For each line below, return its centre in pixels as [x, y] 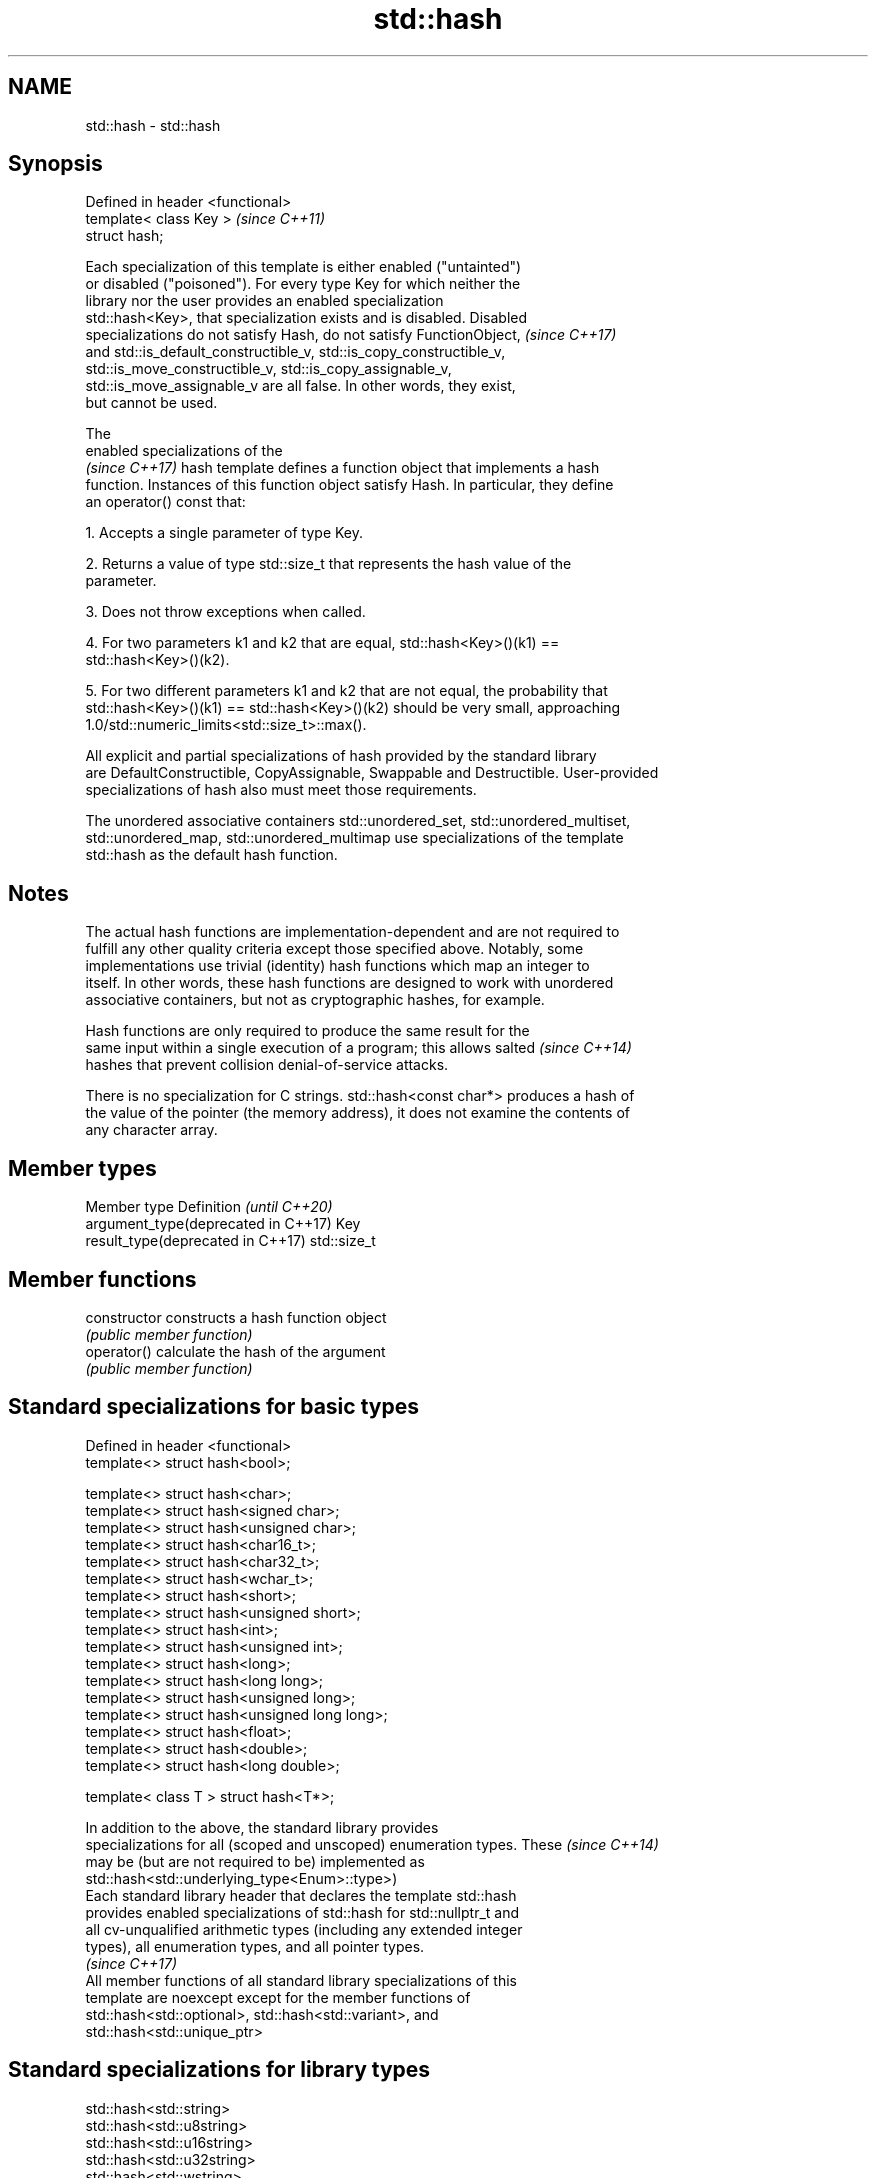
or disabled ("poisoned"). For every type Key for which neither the [303, 284]
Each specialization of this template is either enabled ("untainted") [303, 267]
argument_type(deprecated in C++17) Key [223, 1224]
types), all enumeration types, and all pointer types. [255, 1946]
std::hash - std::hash [153, 125]
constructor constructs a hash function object [236, 1317]
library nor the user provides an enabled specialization [264, 301]
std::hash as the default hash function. [211, 855]
